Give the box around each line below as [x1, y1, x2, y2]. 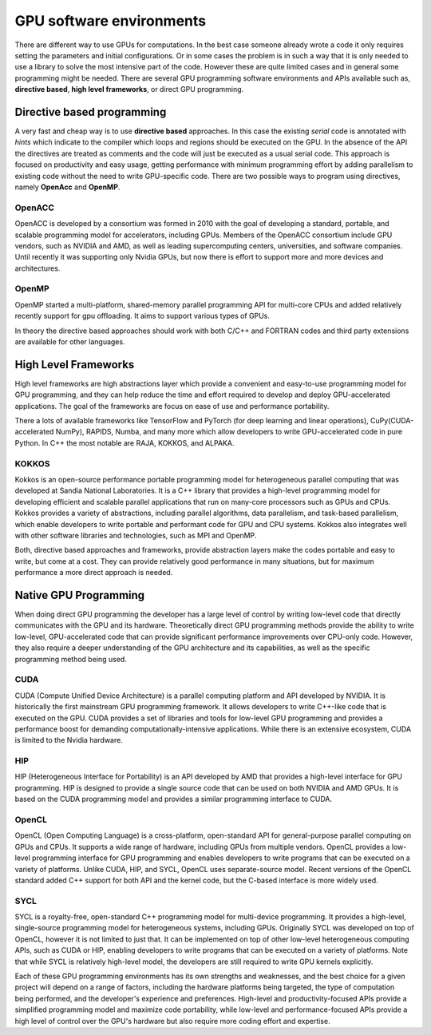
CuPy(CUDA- [370, 416, 414, 426]
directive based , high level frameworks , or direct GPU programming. [14, 85, 244, 94]
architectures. [14, 264, 61, 273]
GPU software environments [14, 12, 207, 30]
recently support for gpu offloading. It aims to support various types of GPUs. [14, 311, 271, 321]
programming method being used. [14, 654, 127, 664]
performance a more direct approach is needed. [14, 568, 173, 577]
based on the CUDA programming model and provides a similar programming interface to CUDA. [14, 795, 333, 804]
